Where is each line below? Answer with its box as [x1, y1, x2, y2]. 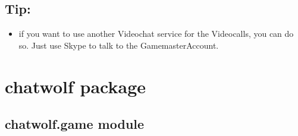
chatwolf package [5, 74, 146, 98]
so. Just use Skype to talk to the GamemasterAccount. [18, 39, 219, 51]
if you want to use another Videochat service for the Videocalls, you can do [18, 27, 294, 40]
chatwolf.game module [5, 115, 145, 133]
